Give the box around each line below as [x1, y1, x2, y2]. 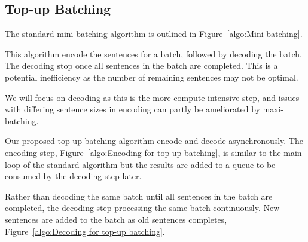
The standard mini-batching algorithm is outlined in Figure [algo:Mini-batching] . [5, 27, 303, 40]
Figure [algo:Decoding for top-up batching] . [5, 225, 165, 237]
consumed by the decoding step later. [5, 170, 142, 182]
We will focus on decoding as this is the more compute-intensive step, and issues [5, 91, 300, 103]
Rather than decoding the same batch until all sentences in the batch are [5, 189, 273, 202]
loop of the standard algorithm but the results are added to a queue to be [5, 158, 276, 170]
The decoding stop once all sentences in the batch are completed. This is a [5, 59, 278, 72]
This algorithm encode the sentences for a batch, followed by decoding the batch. [5, 47, 302, 60]
